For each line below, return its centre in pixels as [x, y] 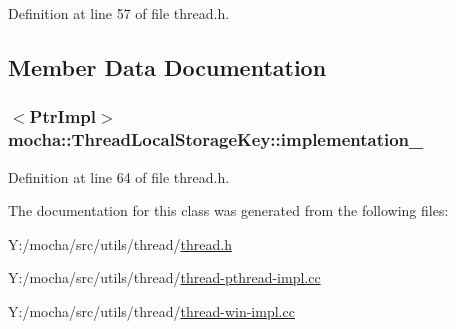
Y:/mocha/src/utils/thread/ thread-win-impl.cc [151, 310]
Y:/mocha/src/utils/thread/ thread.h [120, 243]
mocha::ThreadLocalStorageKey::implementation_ [216, 139]
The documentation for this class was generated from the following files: [228, 210]
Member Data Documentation [167, 66]
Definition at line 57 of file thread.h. [119, 13]
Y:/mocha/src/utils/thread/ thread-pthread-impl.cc [164, 277]
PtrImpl [63, 116]
